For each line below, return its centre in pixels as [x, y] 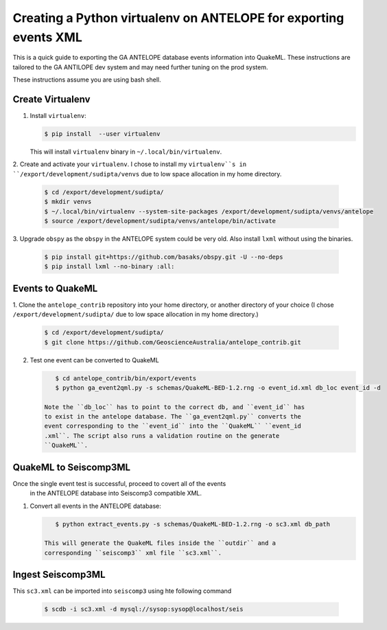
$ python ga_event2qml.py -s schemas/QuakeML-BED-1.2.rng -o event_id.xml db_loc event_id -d [218, 387]
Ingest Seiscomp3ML [59, 575]
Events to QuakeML [55, 288]
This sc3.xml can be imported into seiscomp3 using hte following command [122, 591]
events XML [47, 37]
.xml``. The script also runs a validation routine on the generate [162, 435]
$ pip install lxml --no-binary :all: [109, 267]
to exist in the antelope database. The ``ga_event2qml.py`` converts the [173, 417]
